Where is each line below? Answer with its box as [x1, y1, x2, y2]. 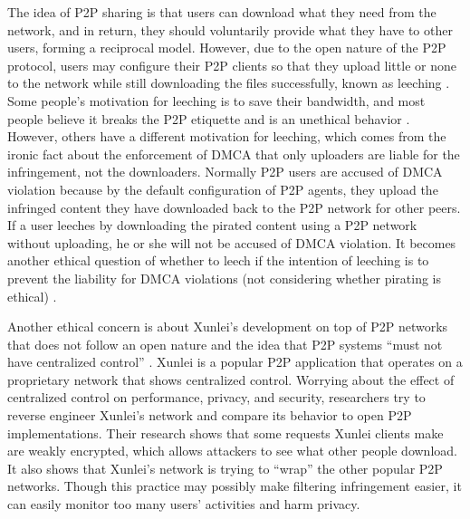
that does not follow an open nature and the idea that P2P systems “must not [7, 334, 443, 353]
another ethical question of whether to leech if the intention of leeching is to [7, 251, 429, 270]
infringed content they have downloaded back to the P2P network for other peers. [7, 197, 461, 216]
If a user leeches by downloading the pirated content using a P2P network [7, 216, 417, 235]
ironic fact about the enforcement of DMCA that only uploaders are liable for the [7, 144, 460, 163]
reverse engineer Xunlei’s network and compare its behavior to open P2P [7, 406, 412, 425]
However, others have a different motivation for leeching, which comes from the [7, 127, 446, 146]
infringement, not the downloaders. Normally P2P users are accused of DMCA [7, 162, 443, 181]
